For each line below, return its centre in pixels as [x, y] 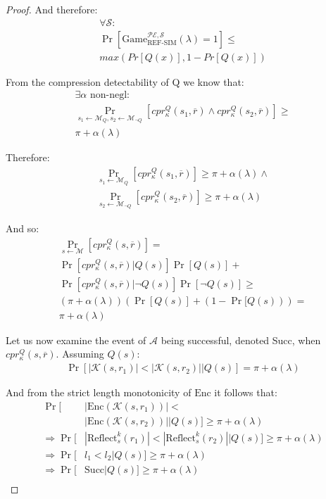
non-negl [108, 95]
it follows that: [246, 392]
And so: [23, 228]
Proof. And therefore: [52, 9]
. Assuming [80, 354]
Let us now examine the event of [76, 340]
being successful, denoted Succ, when [241, 340]
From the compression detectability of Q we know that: [125, 81]
